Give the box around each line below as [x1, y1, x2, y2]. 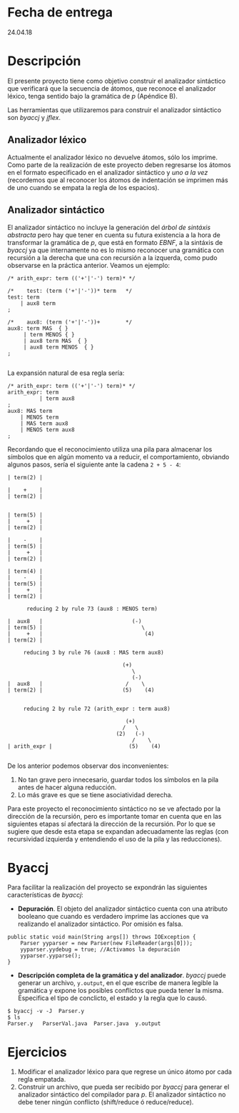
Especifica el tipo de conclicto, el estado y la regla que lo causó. [17, 994, 207, 1002]
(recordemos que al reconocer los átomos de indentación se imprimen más [7, 176, 228, 184]
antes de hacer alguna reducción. [17, 783, 117, 792]
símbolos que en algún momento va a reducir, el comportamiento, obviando [7, 452, 230, 461]
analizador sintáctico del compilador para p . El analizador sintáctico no [17, 1090, 226, 1099]
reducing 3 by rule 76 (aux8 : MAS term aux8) [23, 649, 164, 656]
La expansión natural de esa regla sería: [7, 369, 125, 377]
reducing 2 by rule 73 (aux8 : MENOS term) [26, 605, 158, 612]
